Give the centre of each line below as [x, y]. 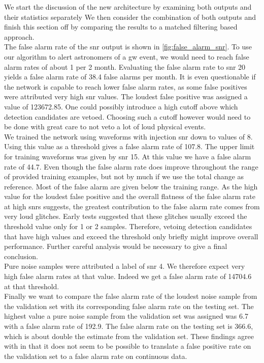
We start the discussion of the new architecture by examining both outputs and [128, 7]
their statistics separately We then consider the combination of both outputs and [130, 17]
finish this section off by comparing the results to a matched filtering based [121, 27]
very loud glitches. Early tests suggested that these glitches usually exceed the [126, 216]
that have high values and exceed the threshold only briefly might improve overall [131, 236]
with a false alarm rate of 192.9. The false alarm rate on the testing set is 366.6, [129, 326]
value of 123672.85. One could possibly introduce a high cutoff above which [121, 106]
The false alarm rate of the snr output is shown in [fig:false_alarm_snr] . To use [128, 47]
